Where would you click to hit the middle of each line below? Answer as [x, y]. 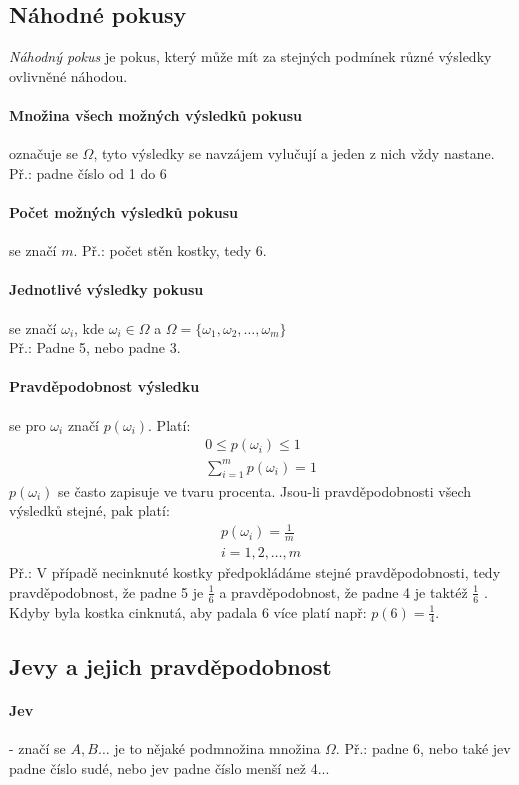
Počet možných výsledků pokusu [123, 211]
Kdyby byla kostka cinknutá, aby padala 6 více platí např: [188, 611]
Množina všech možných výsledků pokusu [156, 114]
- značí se [37, 747]
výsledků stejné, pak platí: [89, 510]
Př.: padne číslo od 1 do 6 [88, 172]
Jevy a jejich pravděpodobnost [170, 665]
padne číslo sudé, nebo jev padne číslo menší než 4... [169, 767]
